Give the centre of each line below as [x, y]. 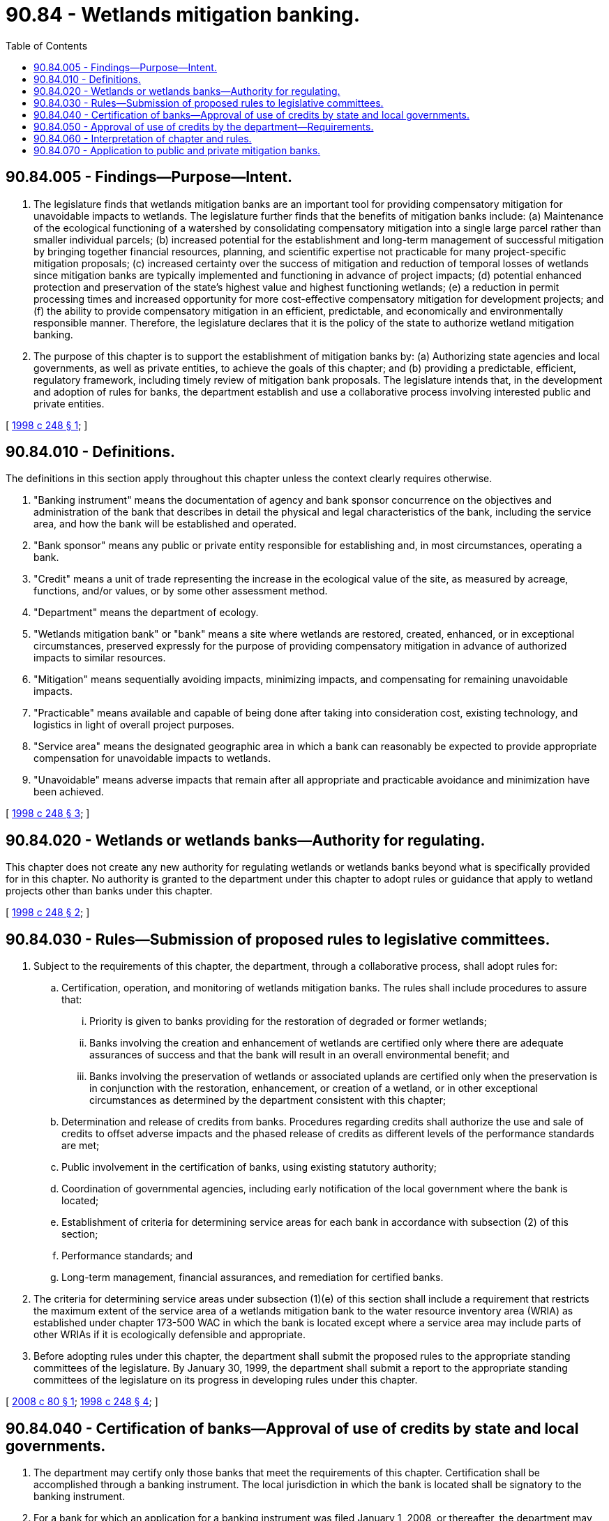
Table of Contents [47, 45]
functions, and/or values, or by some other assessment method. [181, 591]
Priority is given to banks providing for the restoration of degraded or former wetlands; [288, 1021]
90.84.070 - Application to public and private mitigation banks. [177, 150]
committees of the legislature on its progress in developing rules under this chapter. [226, 1380]
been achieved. [69, 792]
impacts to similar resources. [100, 658]
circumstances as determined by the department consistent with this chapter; [268, 1100]
